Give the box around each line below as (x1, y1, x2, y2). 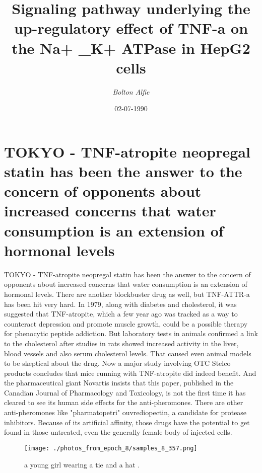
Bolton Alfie (112, 86, 150, 97)
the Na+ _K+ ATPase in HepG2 (12, 37, 250, 58)
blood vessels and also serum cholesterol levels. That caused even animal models (4, 348, 251, 358)
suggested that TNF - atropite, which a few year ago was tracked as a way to (4, 308, 238, 319)
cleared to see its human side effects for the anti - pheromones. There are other (4, 397, 243, 408)
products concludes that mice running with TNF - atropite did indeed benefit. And (4, 367, 256, 378)
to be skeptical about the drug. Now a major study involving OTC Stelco (4, 358, 231, 368)
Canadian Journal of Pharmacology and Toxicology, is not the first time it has (4, 387, 246, 398)
